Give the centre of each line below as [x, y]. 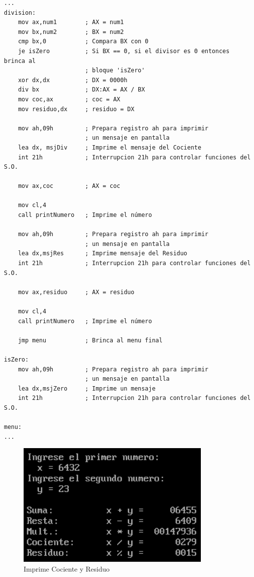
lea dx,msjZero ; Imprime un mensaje [87, 388]
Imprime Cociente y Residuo [67, 568]
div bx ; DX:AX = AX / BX [81, 90]
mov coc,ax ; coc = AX [69, 99]
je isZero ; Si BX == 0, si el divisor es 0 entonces [124, 51]
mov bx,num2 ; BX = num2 [71, 32]
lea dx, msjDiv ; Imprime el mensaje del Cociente [110, 147]
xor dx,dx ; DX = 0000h [73, 80]
